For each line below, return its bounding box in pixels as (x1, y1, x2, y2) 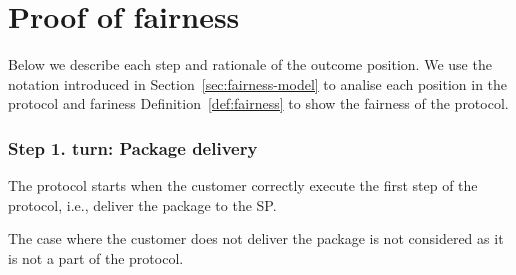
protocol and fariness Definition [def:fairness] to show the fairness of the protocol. (8, 93, 509, 114)
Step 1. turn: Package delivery (8, 135, 258, 160)
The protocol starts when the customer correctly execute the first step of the (8, 175, 478, 196)
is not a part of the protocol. (8, 247, 184, 268)
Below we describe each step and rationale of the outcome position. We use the (8, 54, 492, 75)
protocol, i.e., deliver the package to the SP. (8, 194, 277, 215)
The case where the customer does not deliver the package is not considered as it (8, 228, 504, 249)
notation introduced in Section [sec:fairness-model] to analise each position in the (8, 73, 508, 94)
